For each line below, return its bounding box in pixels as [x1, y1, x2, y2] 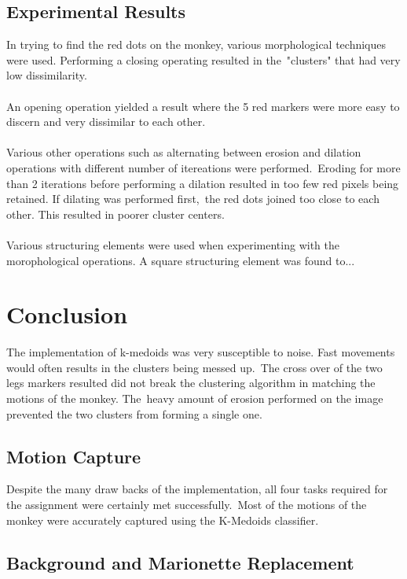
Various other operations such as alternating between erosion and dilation [6, 144, 361, 160]
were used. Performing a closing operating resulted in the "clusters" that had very [6, 51, 401, 68]
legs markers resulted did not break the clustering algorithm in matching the [6, 374, 376, 391]
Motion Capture [6, 444, 141, 468]
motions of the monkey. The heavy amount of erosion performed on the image [6, 390, 383, 407]
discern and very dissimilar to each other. [6, 113, 206, 130]
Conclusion [6, 298, 128, 330]
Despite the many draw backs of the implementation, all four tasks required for [6, 481, 388, 497]
